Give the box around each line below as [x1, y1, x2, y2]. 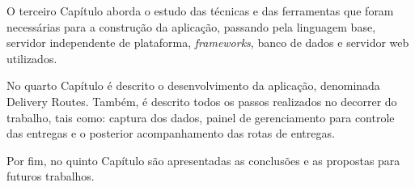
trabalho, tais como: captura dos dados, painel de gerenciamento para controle [6, 108, 395, 125]
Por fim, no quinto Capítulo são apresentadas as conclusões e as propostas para [6, 151, 400, 168]
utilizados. [6, 49, 57, 66]
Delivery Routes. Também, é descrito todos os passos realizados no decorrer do [6, 92, 397, 109]
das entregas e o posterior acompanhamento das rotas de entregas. [6, 125, 335, 142]
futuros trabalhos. [6, 168, 95, 185]
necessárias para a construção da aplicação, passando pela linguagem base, [6, 18, 376, 35]
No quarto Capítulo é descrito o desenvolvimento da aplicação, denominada [6, 77, 380, 94]
